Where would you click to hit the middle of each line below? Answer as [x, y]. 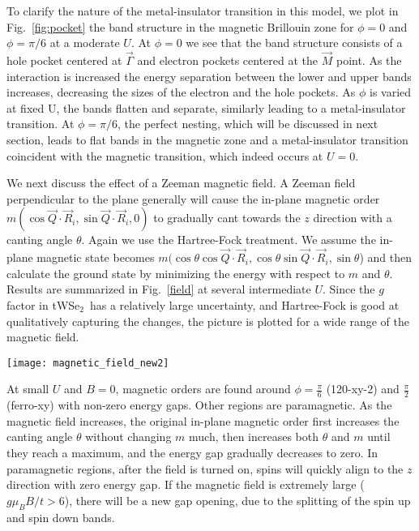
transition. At [41, 124]
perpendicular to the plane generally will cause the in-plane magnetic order [193, 198]
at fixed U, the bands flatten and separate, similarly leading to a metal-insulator [206, 107]
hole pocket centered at [64, 60]
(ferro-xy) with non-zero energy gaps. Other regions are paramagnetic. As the [199, 405]
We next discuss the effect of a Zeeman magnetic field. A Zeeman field [181, 183]
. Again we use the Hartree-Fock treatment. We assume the [229, 240]
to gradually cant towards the [227, 218]
